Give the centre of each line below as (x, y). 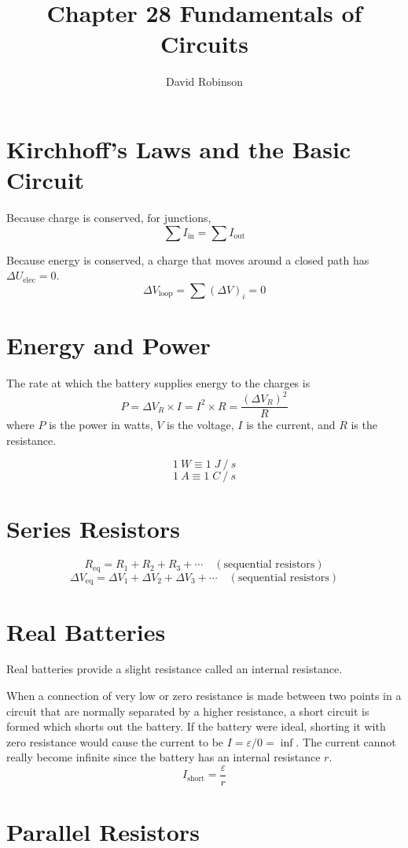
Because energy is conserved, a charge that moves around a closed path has (188, 259)
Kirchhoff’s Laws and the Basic (179, 148)
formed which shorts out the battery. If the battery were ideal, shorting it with (196, 726)
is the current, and (291, 425)
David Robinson (204, 81)
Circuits (204, 44)
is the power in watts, (101, 425)
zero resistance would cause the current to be (115, 741)
